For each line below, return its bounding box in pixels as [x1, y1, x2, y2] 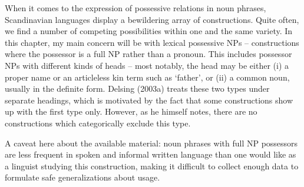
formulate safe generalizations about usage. [5, 171, 160, 183]
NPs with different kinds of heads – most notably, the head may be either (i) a [5, 59, 289, 71]
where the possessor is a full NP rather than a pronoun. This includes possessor [5, 48, 292, 60]
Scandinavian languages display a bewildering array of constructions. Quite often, [5, 13, 299, 25]
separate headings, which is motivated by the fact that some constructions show [5, 93, 293, 106]
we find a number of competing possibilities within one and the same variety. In [5, 25, 293, 37]
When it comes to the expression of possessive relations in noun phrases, [5, 2, 266, 14]
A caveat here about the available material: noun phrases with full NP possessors [5, 136, 298, 149]
